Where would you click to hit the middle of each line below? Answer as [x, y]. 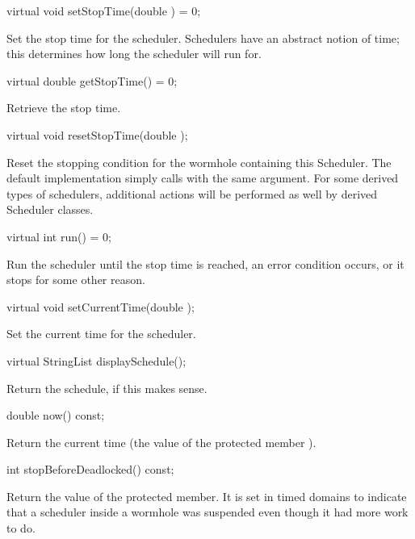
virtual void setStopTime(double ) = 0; [104, 10]
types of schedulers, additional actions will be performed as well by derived [192, 193]
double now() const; [56, 415]
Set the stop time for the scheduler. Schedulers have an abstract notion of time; [203, 38]
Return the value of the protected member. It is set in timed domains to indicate [207, 496]
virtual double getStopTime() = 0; [92, 80]
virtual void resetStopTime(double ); [97, 134]
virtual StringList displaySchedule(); [96, 360]
